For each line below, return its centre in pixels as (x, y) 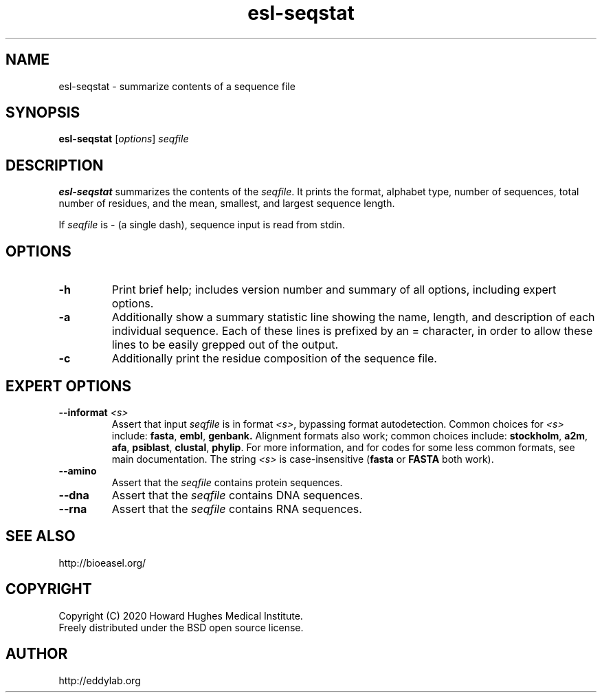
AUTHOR (37, 654)
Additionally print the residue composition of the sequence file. (274, 359)
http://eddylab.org (100, 680)
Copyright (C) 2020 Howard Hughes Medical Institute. (181, 615)
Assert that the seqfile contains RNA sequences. (237, 509)
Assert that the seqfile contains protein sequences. (227, 482)
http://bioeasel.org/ (102, 563)
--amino (78, 470)
